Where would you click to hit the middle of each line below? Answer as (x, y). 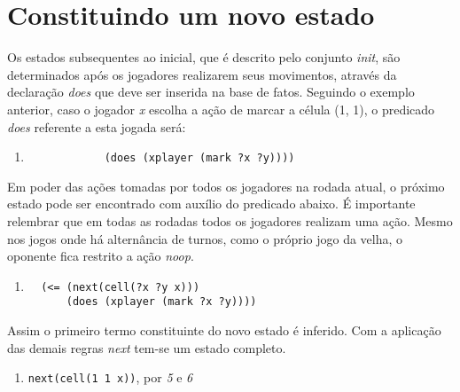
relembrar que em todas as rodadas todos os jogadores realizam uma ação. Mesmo (230, 220)
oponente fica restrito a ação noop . (101, 256)
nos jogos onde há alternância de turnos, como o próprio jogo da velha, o (205, 238)
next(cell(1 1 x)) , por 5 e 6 (110, 377)
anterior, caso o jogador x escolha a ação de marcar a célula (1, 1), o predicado (221, 109)
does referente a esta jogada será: (97, 126)
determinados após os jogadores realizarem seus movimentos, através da (202, 74)
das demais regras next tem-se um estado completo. (147, 347)
